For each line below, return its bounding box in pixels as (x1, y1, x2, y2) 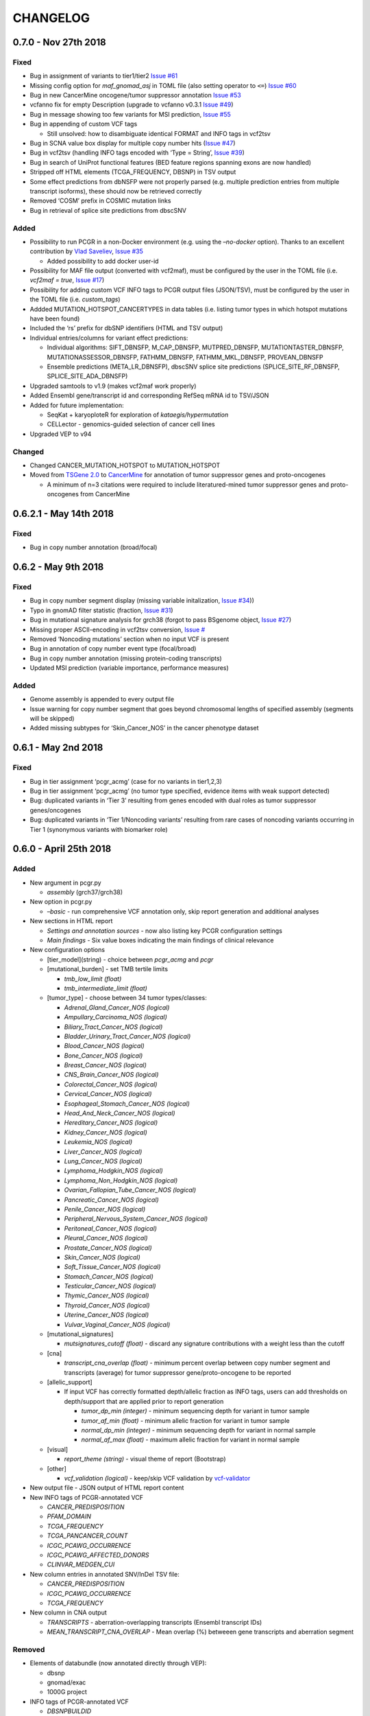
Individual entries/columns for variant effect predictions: (29, 334, 188, 342)
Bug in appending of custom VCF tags (29, 120, 138, 128)
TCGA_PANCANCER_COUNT (47, 1531, 128, 1540)
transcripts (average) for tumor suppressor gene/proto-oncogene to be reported (64, 1368, 291, 1376)
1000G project (47, 1688, 87, 1696)
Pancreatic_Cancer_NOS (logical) (64, 1195, 159, 1204)
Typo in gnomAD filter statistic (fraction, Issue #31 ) (29, 606, 174, 614)
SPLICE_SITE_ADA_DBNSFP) (47, 372, 128, 380)
